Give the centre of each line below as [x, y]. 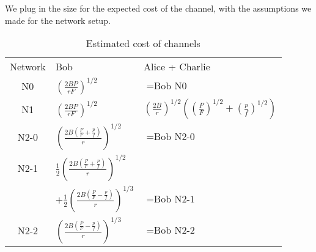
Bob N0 [170, 87]
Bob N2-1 [174, 200]
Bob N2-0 [174, 137]
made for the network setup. [58, 20]
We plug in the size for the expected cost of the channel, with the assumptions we [158, 8]
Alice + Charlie [177, 67]
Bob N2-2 [174, 231]
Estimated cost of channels [143, 43]
